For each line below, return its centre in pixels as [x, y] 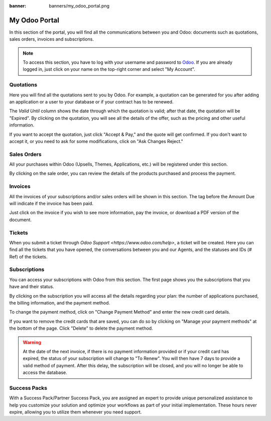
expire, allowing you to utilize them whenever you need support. [76, 412]
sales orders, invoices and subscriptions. [51, 39]
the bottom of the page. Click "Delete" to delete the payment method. [81, 328]
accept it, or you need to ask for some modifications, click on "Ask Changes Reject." [96, 141]
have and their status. [32, 287]
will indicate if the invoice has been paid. [51, 204]
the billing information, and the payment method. [60, 303]
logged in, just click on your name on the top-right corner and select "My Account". [109, 69]
